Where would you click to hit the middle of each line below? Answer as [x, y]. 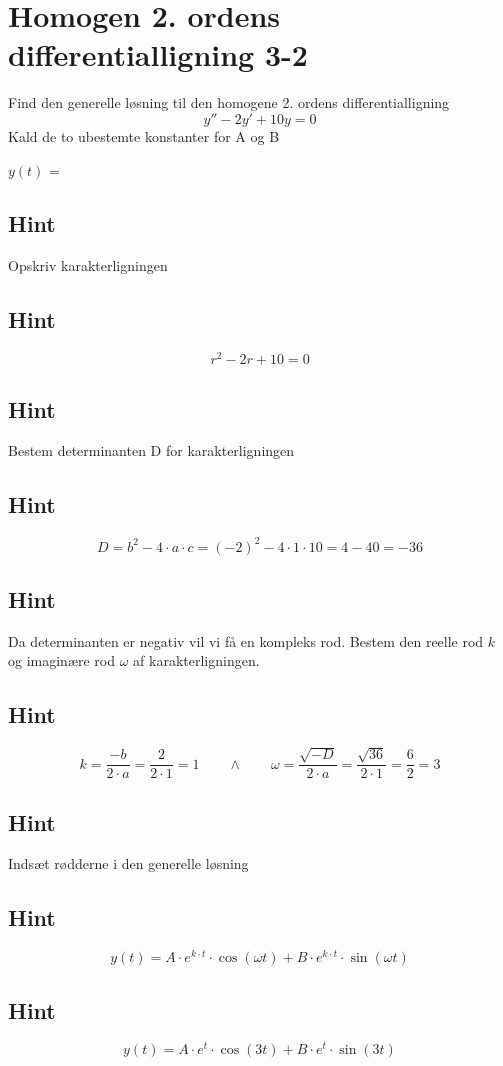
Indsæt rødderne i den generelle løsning [128, 863]
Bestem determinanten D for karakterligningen [151, 450]
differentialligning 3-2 [158, 54]
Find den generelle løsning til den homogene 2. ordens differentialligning [229, 102]
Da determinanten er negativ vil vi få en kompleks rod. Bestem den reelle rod [246, 640]
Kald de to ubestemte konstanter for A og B [144, 135]
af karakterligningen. [196, 660]
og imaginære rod [62, 660]
